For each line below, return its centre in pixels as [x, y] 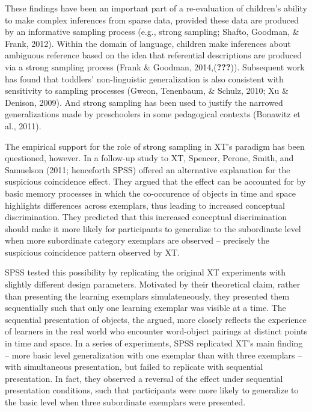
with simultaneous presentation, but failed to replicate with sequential [134, 367]
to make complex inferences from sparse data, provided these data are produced [152, 20]
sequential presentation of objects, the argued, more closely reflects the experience [156, 319]
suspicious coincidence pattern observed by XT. [92, 252]
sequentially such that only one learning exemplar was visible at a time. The [145, 308]
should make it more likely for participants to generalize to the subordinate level [153, 228]
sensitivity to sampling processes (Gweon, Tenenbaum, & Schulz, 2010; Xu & [147, 91]
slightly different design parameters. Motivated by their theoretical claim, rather [153, 284]
